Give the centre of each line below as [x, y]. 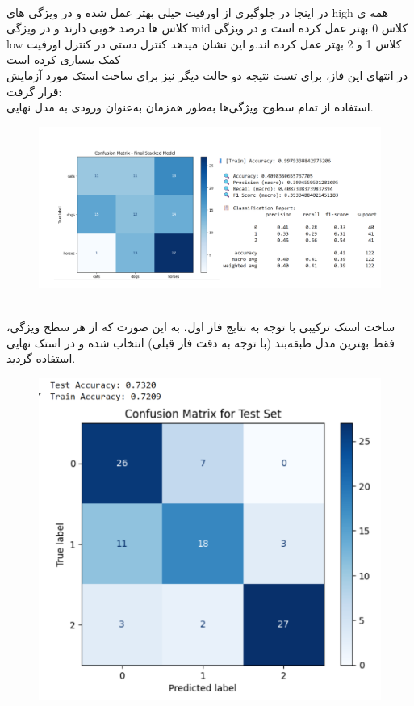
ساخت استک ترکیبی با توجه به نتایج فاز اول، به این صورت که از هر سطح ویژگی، [201, 326]
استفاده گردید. [41, 358]
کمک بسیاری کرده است [64, 59]
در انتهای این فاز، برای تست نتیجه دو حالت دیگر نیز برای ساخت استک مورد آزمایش [207, 75]
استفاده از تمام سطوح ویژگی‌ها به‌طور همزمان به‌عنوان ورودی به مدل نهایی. [190, 107]
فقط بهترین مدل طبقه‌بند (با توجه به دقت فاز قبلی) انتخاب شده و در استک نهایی [201, 342]
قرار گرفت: [34, 91]
